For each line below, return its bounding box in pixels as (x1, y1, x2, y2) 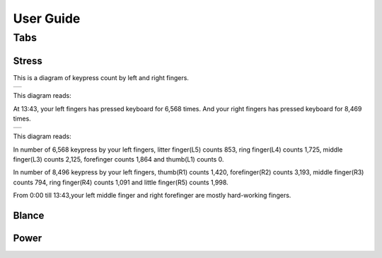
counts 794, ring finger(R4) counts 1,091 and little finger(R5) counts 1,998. (13, 178, 229, 186)
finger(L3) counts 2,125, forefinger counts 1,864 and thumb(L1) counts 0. (13, 155, 224, 164)
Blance (13, 210, 45, 222)
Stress (13, 55, 42, 67)
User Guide (13, 11, 81, 26)
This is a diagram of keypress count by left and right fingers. (13, 73, 189, 82)
